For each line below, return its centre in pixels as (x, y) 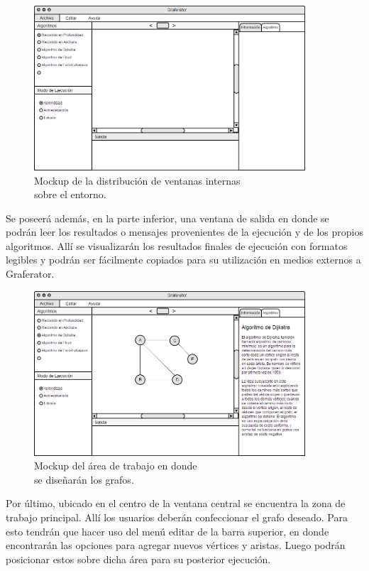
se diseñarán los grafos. (84, 479)
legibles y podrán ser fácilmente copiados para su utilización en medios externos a (183, 260)
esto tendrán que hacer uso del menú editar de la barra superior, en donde (167, 531)
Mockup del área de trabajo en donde (116, 466)
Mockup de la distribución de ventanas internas (137, 180)
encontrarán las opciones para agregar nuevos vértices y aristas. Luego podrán (176, 545)
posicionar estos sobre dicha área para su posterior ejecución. (138, 559)
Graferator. (30, 274)
